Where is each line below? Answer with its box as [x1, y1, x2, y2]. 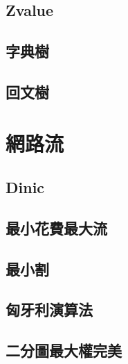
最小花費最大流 [6, 217, 107, 238]
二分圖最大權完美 [6, 340, 122, 361]
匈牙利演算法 [6, 299, 93, 320]
